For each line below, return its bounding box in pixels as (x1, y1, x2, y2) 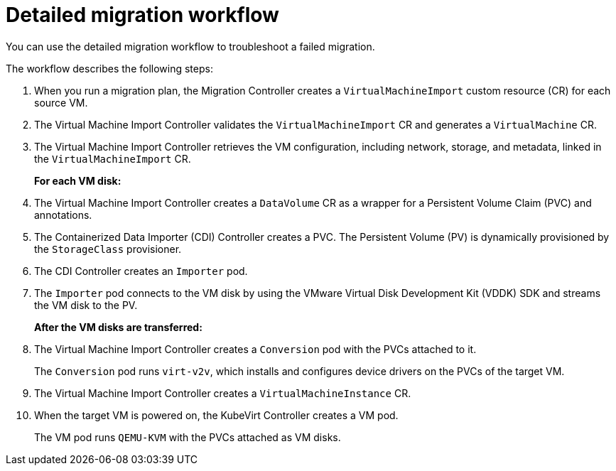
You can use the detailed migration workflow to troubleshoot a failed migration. (6, 40, 375, 53)
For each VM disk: (34, 174, 121, 187)
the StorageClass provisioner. (34, 242, 182, 255)
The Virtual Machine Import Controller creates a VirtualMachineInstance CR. (34, 386, 411, 399)
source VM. (34, 96, 88, 109)
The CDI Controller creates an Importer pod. (34, 264, 248, 277)
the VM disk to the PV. (34, 298, 138, 311)
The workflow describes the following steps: (6, 62, 213, 75)
